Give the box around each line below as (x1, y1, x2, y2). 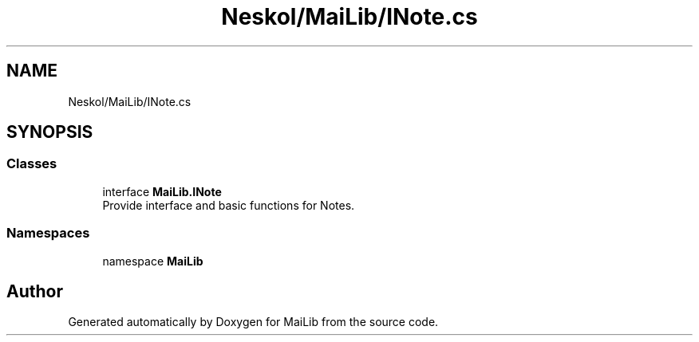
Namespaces (6, 225, 90, 242)
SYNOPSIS (6, 122, 93, 143)
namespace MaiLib (102, 254, 203, 268)
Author (6, 281, 63, 301)
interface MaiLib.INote (102, 184, 222, 199)
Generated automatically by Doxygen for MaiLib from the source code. (68, 315, 439, 329)
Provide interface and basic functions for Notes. (102, 198, 355, 212)
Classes (6, 155, 57, 172)
